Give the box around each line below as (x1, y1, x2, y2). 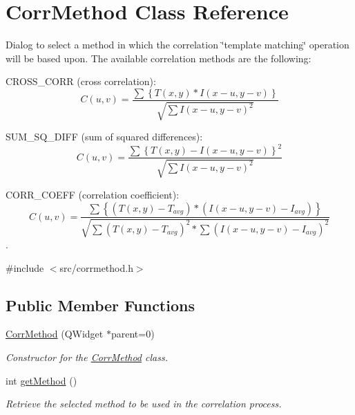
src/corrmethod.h (59, 260, 133, 275)
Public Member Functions (6, 294, 195, 315)
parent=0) (111, 326, 155, 341)
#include (6, 260, 44, 275)
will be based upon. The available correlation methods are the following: (6, 50, 311, 65)
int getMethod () (6, 373, 77, 387)
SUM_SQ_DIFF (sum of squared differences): (6, 129, 203, 144)
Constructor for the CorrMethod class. (6, 349, 168, 364)
